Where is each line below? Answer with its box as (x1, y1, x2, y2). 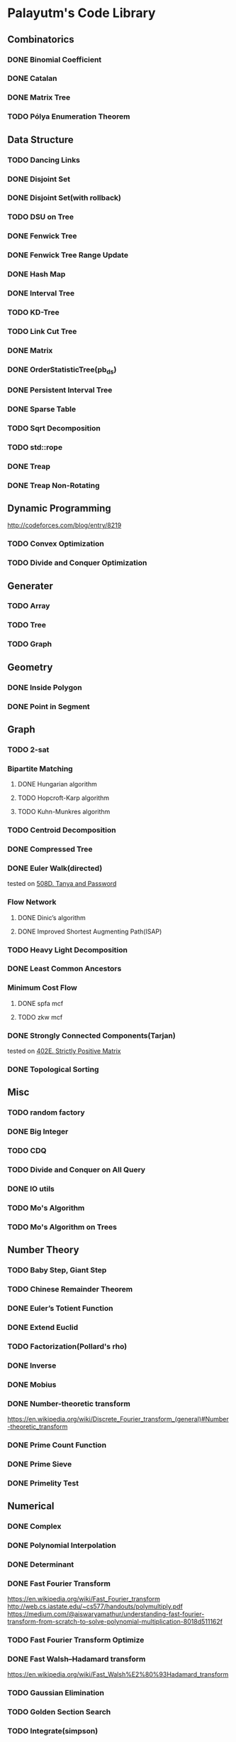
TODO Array (7, 601, 50, 611)
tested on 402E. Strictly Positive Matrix (7, 1046, 121, 1056)
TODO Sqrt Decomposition (7, 423, 101, 433)
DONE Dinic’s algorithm (17, 913, 86, 921)
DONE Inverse (7, 1360, 57, 1370)
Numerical (7, 1500, 55, 1513)
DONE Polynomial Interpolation (7, 1540, 117, 1550)
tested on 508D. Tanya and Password (7, 880, 117, 888)
